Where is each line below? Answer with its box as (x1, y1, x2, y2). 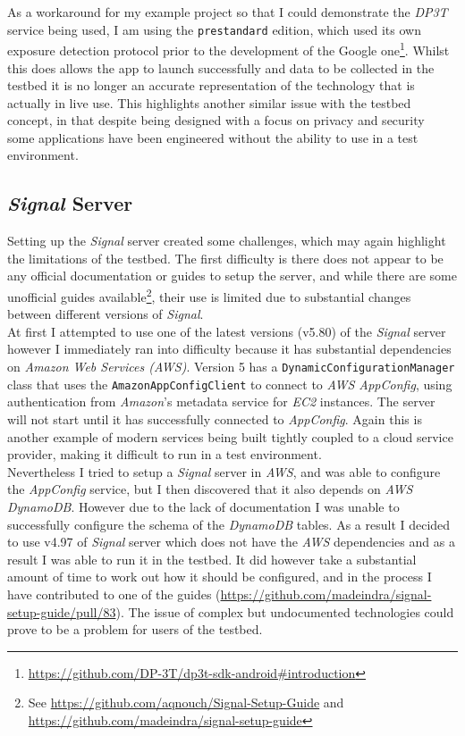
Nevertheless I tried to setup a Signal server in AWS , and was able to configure (7, 462, 441, 481)
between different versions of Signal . (7, 305, 204, 323)
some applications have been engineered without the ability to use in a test (7, 128, 418, 146)
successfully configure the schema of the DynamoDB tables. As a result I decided (7, 514, 451, 533)
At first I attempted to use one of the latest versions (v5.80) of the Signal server (7, 322, 446, 340)
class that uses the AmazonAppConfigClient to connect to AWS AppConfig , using (7, 374, 452, 393)
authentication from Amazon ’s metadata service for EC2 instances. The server (7, 392, 435, 411)
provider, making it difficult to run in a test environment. (7, 445, 322, 464)
